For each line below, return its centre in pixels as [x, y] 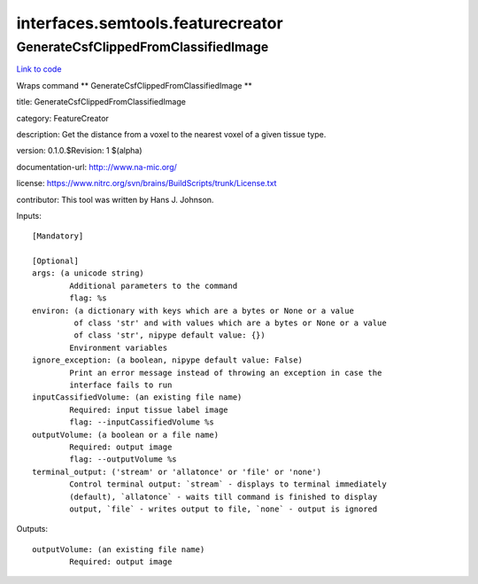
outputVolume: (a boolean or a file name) [126, 435]
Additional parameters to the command [154, 285]
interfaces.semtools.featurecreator [150, 23]
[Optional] [56, 261]
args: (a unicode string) [89, 273]
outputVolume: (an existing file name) [119, 549]
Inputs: [29, 215]
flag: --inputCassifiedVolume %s [142, 422]
